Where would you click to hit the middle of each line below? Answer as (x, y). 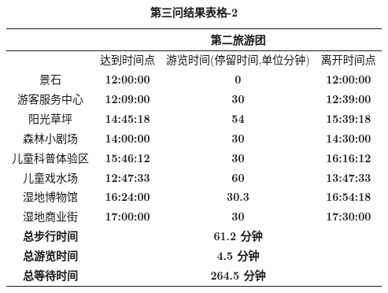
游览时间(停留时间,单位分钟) (238, 59)
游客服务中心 (50, 99)
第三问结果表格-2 (194, 12)
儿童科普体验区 (50, 157)
